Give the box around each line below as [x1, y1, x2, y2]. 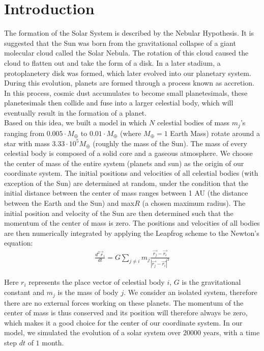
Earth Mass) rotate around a [170, 127, 260, 138]
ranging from [4, 127, 45, 138]
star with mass [4, 138, 50, 148]
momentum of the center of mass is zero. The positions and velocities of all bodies [4, 218, 260, 228]
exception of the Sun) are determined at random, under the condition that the [4, 177, 249, 188]
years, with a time [203, 327, 260, 338]
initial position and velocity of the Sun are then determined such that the [4, 207, 233, 218]
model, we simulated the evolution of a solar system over [4, 327, 181, 338]
